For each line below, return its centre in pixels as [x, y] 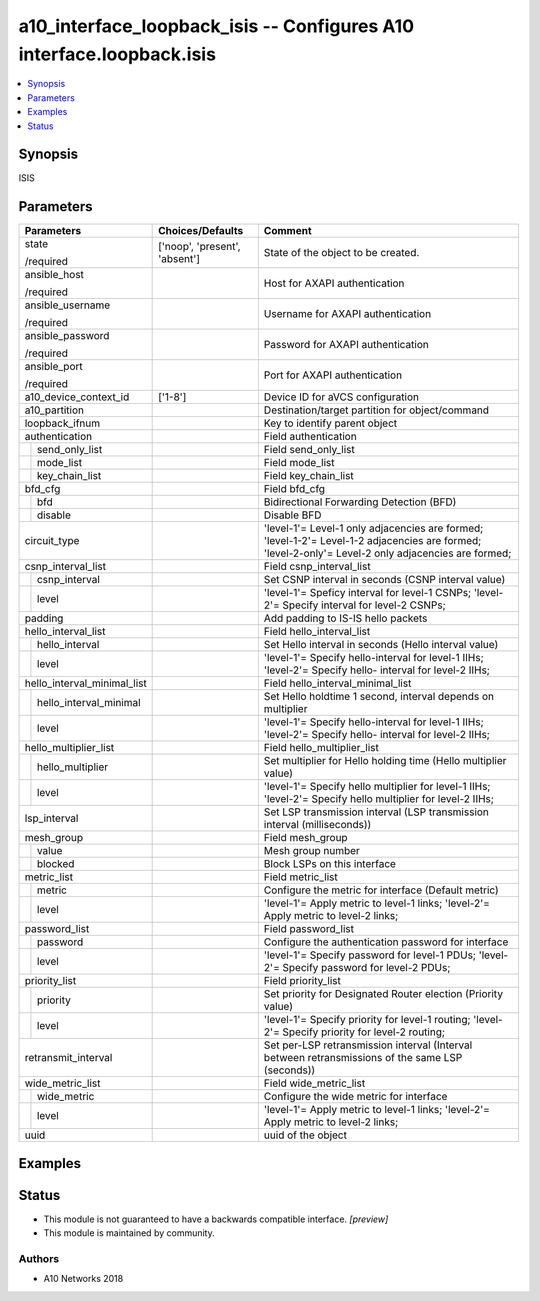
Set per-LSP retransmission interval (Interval [368, 1045]
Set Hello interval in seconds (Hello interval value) [381, 645]
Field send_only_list [309, 450]
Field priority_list [302, 981]
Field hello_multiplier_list [321, 748]
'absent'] [179, 259]
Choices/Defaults [201, 231]
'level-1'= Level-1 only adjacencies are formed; [373, 528]
